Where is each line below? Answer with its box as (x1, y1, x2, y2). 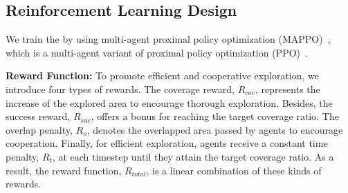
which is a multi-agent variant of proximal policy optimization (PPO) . (6, 45, 308, 59)
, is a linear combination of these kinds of (146, 163, 322, 177)
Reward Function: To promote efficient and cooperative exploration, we (6, 68, 319, 83)
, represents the (255, 81, 320, 96)
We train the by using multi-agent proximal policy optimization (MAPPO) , (6, 32, 331, 46)
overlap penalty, (6, 122, 73, 136)
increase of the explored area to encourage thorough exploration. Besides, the (6, 95, 333, 110)
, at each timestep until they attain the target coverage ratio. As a (52, 149, 334, 163)
